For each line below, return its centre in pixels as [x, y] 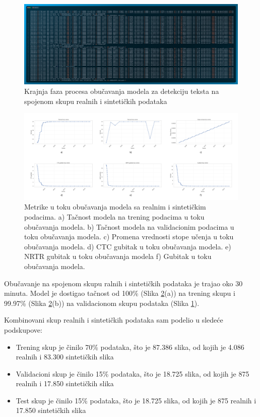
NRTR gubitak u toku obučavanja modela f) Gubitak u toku [118, 256]
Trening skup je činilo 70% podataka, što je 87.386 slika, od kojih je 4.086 [130, 347]
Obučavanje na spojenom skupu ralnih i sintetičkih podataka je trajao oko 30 [123, 283]
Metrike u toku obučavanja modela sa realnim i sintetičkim [115, 207]
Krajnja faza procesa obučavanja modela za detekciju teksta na [122, 91]
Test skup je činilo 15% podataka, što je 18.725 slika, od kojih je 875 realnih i [136, 400]
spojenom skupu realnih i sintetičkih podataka [96, 101]
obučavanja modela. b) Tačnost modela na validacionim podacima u [129, 226]
